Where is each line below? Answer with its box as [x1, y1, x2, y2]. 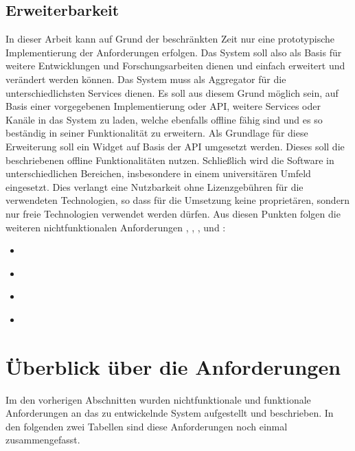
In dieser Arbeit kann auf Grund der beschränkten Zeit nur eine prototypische [5, 32, 334, 46]
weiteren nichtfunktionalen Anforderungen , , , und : [5, 220, 226, 234]
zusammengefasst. [5, 432, 80, 447]
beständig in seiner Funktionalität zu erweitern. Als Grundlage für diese [5, 126, 308, 140]
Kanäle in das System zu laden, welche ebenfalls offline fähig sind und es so [5, 112, 323, 126]
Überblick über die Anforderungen [5, 352, 341, 380]
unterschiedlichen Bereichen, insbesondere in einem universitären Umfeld [5, 166, 311, 181]
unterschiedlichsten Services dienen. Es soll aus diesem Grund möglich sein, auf [5, 85, 339, 100]
